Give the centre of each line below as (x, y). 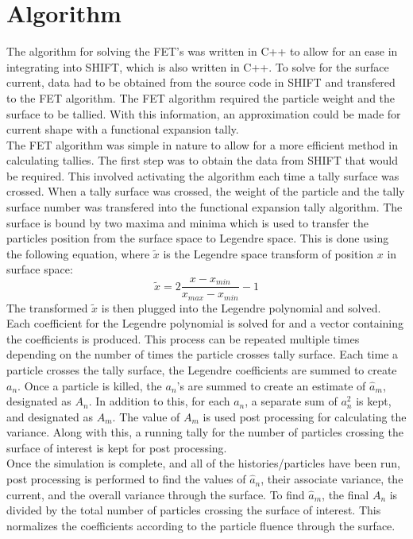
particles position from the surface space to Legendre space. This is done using (198, 238)
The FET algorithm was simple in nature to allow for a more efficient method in (202, 144)
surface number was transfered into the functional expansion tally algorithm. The (205, 207)
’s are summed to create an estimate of (271, 385)
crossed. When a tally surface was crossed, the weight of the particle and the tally (206, 191)
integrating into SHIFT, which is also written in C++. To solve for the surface (198, 66)
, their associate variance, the (332, 479)
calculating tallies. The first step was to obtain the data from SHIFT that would (202, 160)
